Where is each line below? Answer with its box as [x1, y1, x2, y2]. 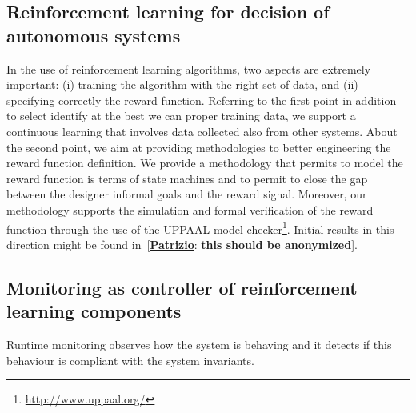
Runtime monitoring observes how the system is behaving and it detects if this [6, 335, 392, 352]
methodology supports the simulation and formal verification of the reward [6, 201, 374, 218]
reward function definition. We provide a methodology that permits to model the [6, 154, 403, 171]
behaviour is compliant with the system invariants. [6, 351, 254, 368]
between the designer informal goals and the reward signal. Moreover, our [6, 186, 367, 202]
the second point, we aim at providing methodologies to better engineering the [6, 138, 391, 155]
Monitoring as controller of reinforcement [6, 275, 358, 299]
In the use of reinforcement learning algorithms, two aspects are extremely [6, 60, 371, 77]
